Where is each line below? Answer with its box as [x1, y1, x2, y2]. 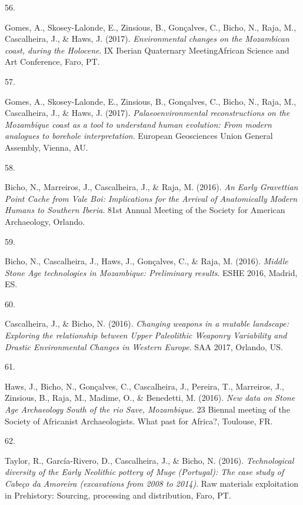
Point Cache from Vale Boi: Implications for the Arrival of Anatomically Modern [5, 192, 298, 204]
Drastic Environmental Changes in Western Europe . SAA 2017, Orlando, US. [5, 340, 283, 353]
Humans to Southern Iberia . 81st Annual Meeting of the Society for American [5, 204, 285, 216]
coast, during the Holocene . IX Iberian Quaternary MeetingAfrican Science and [5, 44, 289, 56]
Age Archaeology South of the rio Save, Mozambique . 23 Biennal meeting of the [5, 403, 290, 416]
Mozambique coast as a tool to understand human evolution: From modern [5, 118, 272, 130]
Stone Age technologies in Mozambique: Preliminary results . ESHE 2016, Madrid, [5, 266, 298, 278]
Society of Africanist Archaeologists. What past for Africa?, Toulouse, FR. [5, 414, 273, 427]
